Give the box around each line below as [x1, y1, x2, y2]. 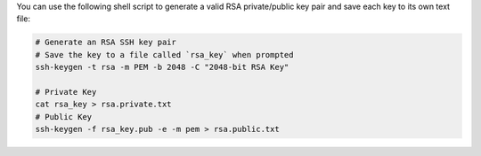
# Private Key [35, 87, 97, 97]
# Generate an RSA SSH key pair [35, 37, 177, 48]
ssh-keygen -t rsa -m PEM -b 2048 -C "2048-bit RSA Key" [35, 62, 289, 73]
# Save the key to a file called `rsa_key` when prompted [35, 50, 294, 59]
